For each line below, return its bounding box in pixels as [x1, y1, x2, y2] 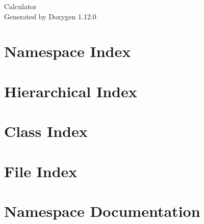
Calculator [4, 1, 37, 11]
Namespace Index [4, 41, 131, 62]
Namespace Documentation [4, 200, 200, 221]
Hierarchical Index [4, 80, 137, 101]
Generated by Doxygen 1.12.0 [4, 11, 96, 21]
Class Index [4, 121, 88, 142]
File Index [4, 160, 78, 181]
